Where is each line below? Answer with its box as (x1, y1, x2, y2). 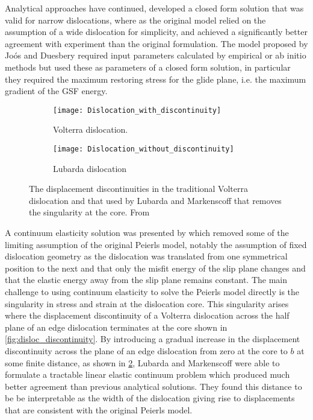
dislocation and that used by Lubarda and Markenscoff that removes (29, 194, 282, 206)
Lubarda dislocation (53, 162, 127, 174)
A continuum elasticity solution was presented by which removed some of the (5, 226, 289, 239)
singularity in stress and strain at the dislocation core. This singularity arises (5, 297, 289, 310)
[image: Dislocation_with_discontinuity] (53, 106, 222, 115)
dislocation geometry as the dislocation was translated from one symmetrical (5, 250, 288, 262)
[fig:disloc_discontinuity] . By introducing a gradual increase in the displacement (5, 332, 300, 345)
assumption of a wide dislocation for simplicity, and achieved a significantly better (5, 25, 308, 38)
